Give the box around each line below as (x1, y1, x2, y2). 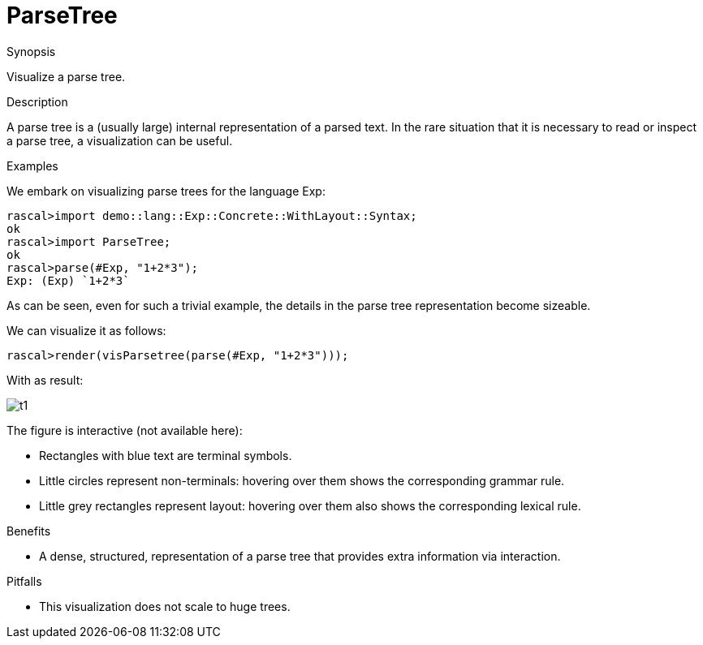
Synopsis (6, 44, 56, 58)
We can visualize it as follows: (6, 323, 166, 338)
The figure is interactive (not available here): (6, 423, 243, 437)
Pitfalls (6, 574, 42, 588)
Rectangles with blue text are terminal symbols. (39, 448, 292, 462)
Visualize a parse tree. (6, 69, 126, 84)
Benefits (6, 523, 51, 538)
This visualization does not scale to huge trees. (39, 599, 291, 613)
